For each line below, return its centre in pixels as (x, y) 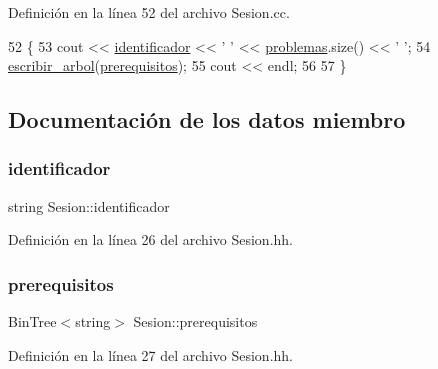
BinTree (32, 321)
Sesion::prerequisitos (195, 321)
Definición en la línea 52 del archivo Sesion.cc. (149, 12)
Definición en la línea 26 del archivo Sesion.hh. (150, 239)
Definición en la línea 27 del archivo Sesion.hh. (150, 354)
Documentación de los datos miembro (207, 119)
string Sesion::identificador (89, 205)
